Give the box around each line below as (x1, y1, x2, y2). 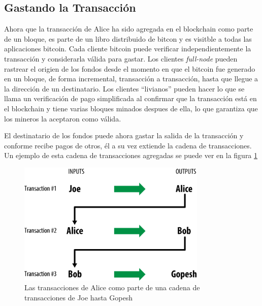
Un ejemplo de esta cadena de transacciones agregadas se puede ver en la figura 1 (4, 150, 258, 161)
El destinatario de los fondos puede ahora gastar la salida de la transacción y (4, 130, 244, 141)
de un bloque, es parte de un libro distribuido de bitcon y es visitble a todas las (4, 33, 252, 44)
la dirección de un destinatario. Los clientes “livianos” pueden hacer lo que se (4, 83, 245, 94)
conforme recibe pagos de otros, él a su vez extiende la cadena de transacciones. (4, 140, 252, 150)
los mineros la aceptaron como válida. (4, 113, 121, 124)
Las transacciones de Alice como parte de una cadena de (24, 282, 200, 293)
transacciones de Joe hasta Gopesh (24, 292, 133, 302)
